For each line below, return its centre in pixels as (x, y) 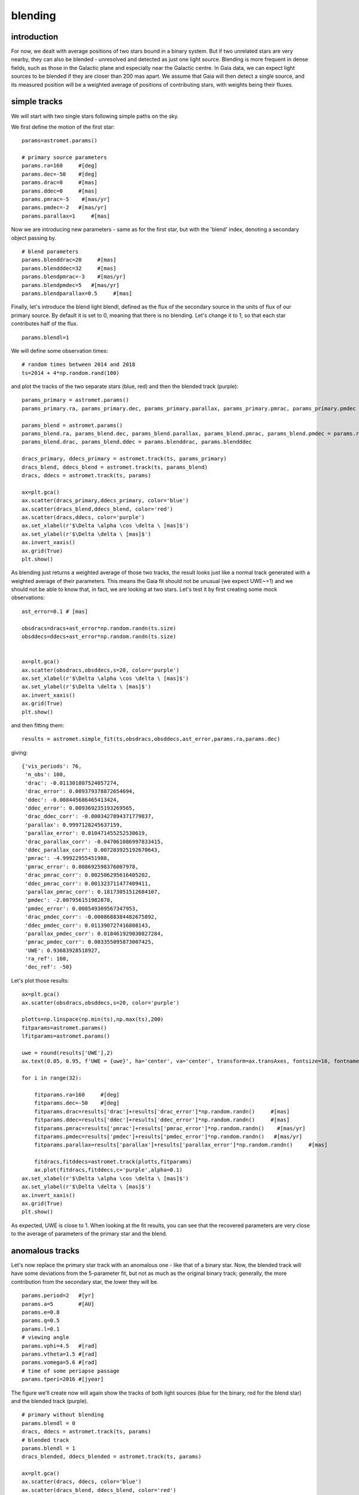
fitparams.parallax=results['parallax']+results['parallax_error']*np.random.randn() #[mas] (181, 1145)
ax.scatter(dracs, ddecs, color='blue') (82, 1482)
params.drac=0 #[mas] (60, 183)
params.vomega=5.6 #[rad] (60, 1363)
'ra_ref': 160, (47, 959)
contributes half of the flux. (45, 324)
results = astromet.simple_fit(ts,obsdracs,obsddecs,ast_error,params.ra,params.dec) (151, 739)
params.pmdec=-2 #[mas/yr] (64, 208)
